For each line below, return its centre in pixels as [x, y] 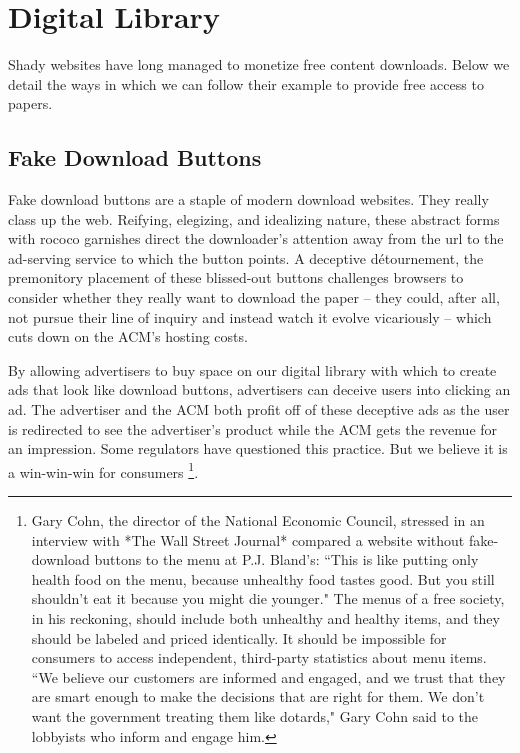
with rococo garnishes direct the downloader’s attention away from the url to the [256, 238]
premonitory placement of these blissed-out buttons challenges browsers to [236, 277]
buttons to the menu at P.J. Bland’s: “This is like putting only [286, 559]
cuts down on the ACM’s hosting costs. [128, 336]
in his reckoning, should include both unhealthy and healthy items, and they [265, 618]
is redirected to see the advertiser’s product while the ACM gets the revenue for [253, 428]
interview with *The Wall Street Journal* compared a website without [248, 539]
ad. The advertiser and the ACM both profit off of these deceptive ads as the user [259, 409]
